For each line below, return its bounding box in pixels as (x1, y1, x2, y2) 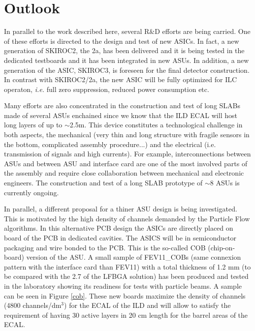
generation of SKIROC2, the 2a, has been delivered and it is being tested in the (4, 45, 245, 56)
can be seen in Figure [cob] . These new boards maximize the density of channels (4, 290, 246, 301)
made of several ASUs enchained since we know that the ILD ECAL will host (4, 110, 237, 120)
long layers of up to (4, 120, 63, 130)
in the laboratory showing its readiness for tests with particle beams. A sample (4, 280, 242, 291)
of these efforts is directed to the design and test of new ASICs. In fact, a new (4, 35, 239, 46)
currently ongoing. (4, 187, 59, 197)
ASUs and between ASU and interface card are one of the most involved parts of (4, 158, 248, 168)
